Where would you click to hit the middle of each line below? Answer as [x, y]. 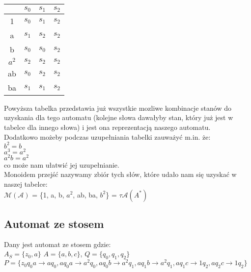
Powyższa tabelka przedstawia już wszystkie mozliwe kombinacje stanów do [118, 108]
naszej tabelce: [26, 184]
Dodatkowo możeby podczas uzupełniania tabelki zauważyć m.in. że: [107, 136]
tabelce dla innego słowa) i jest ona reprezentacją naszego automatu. [107, 127]
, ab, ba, [85, 194]
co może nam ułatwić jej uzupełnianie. [62, 164]
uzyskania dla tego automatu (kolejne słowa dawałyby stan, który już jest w [119, 117]
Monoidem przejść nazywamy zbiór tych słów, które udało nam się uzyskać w [120, 174]
